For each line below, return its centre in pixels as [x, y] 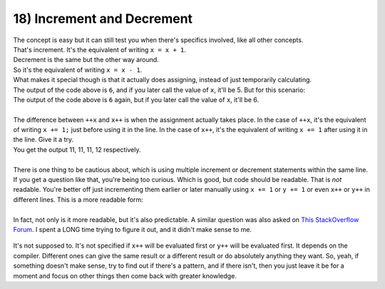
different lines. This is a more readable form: [78, 199]
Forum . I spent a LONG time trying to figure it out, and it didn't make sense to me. [133, 229]
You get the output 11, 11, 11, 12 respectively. [77, 149]
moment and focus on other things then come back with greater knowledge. [125, 275]
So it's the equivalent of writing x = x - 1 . [78, 70]
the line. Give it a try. [43, 140]
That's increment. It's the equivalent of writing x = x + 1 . [100, 49]
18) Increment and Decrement [103, 19]
